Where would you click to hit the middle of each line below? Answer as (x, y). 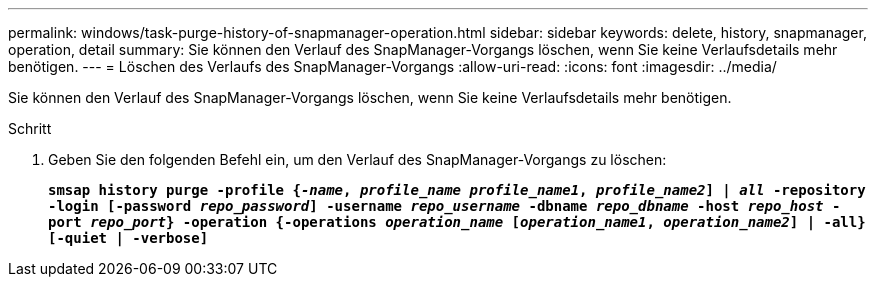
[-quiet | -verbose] (128, 238)
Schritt (30, 128)
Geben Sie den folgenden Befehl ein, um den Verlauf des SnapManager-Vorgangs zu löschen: (357, 159)
